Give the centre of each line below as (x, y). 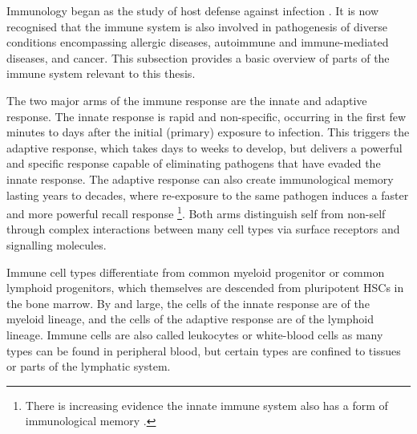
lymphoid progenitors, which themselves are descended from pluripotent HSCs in (205, 288)
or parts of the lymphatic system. (89, 366)
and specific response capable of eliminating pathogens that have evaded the (194, 163)
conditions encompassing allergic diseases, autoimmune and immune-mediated (198, 42)
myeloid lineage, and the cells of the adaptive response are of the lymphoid (190, 319)
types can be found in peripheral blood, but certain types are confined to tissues (204, 350)
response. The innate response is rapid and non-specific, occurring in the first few (206, 116)
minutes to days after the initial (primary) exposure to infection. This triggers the (208, 132)
